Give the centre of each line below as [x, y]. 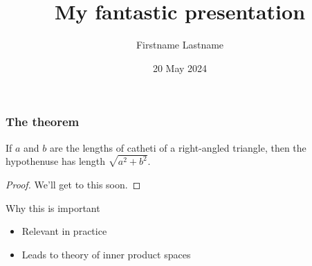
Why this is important [53, 207]
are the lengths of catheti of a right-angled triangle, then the [178, 147]
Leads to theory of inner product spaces [106, 254]
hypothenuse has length [56, 161]
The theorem [43, 122]
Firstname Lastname [180, 45]
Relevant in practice [64, 231]
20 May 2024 [180, 68]
